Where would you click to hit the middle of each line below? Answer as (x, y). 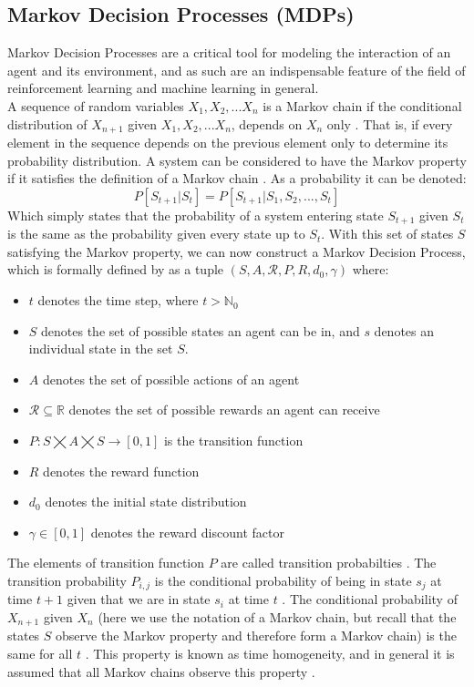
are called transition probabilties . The (329, 563)
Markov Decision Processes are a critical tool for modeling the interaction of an (229, 52)
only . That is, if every (390, 123)
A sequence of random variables (96, 105)
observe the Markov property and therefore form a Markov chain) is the (256, 636)
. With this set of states (387, 234)
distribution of (47, 123)
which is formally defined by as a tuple (116, 269)
